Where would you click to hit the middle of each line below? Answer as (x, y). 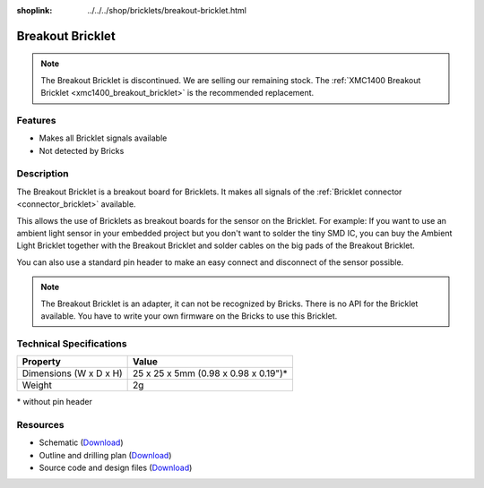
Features (36, 120)
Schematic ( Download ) (82, 442)
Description (43, 174)
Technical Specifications (72, 343)
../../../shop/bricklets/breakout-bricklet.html (167, 10)
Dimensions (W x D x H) (72, 373)
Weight (37, 385)
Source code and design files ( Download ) (116, 468)
